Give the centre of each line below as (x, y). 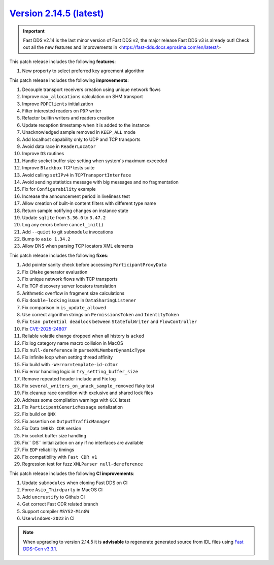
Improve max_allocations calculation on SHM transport (82, 97)
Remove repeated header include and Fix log (69, 378)
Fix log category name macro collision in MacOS (73, 343)
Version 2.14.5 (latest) (57, 13)
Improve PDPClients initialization (58, 104)
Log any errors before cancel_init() (63, 225)
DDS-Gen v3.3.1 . (40, 549)
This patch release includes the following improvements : (69, 80)
